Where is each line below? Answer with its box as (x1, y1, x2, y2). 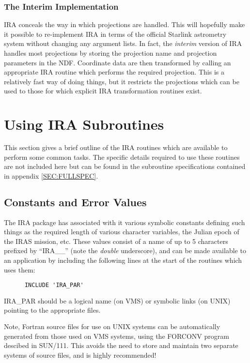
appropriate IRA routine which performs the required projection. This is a (4, 67, 224, 77)
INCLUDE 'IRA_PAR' (24, 282, 84, 289)
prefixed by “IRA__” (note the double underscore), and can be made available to (4, 245, 246, 256)
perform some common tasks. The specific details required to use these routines (4, 151, 240, 162)
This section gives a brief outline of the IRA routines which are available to (4, 142, 228, 152)
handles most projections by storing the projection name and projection (4, 48, 217, 58)
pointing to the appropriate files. (4, 305, 101, 315)
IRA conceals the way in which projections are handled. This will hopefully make (4, 19, 245, 30)
